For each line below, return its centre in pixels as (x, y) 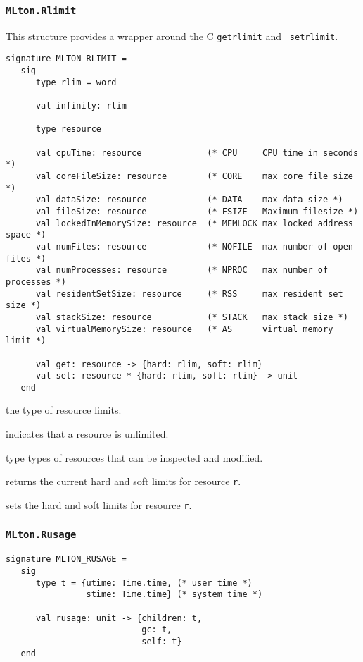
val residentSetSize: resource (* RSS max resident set (189, 294)
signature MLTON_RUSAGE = (66, 559)
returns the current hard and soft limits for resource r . (123, 481)
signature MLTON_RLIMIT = (66, 59)
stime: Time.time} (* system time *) (174, 595)
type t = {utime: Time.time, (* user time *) (144, 583)
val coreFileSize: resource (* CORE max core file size (194, 176)
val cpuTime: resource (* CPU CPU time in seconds (197, 153)
